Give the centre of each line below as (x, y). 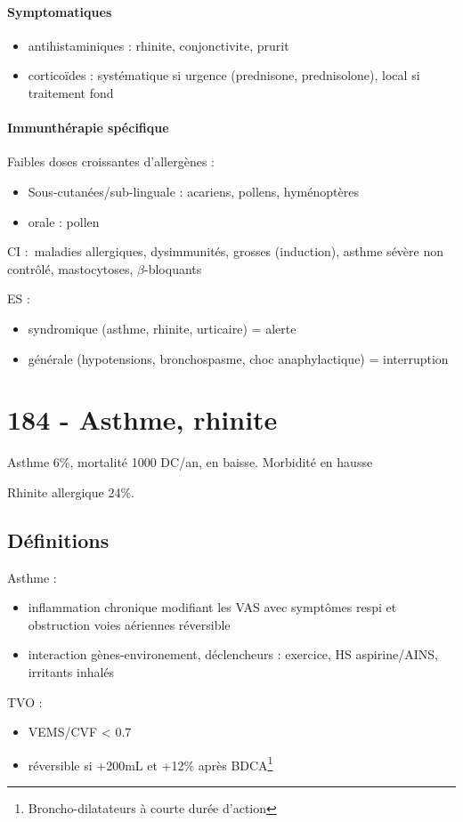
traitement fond (71, 92)
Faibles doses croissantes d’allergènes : (111, 161)
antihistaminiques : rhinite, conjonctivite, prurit (158, 45)
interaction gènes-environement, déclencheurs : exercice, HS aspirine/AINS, (233, 654)
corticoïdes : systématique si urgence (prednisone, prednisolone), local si (224, 75)
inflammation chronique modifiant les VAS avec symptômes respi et (212, 607)
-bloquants (173, 268)
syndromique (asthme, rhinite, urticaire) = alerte (162, 328)
